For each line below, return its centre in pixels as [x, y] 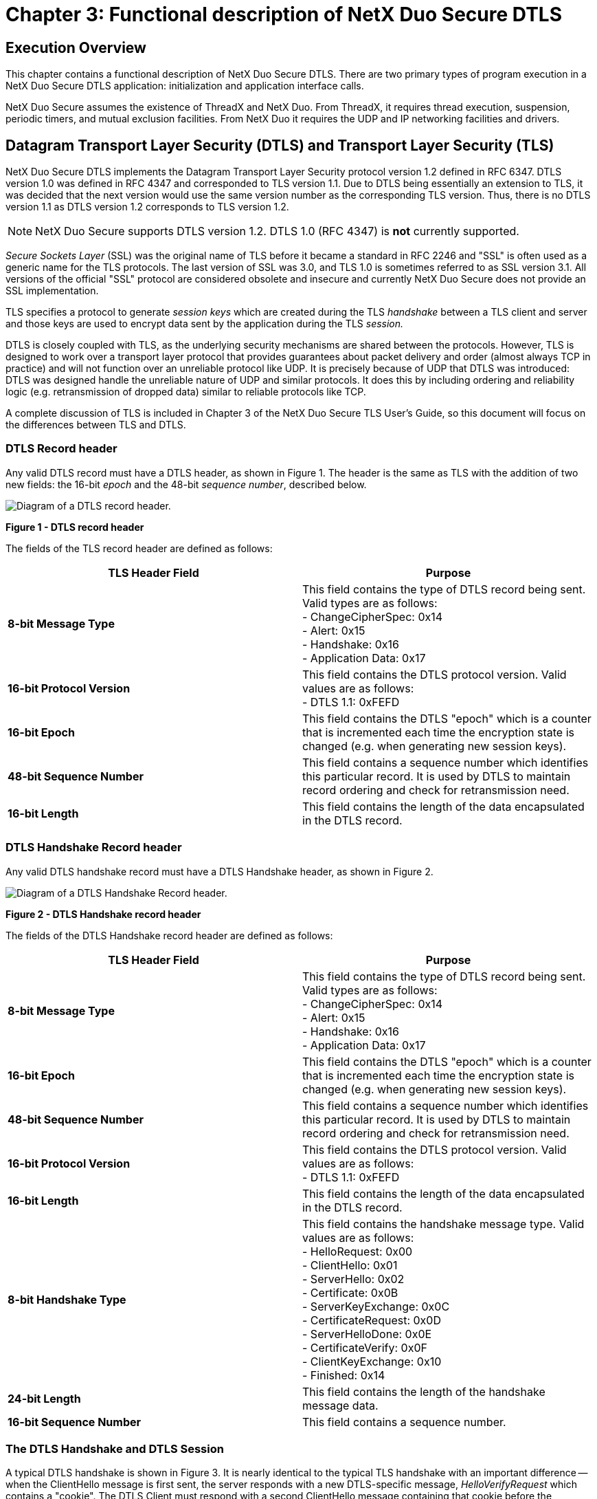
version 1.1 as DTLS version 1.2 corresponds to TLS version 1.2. [147, 207]
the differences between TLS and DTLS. [96, 425]
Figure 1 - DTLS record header [75, 527]
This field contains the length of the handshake [424, 1391]
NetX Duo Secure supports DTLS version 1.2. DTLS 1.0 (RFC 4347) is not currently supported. [277, 231]
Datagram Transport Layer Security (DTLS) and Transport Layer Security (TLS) [280, 145]
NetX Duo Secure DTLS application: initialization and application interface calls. [185, 86]
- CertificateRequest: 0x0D [372, 1320]
